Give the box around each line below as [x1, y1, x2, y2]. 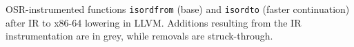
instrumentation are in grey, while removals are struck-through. [6, 29, 273, 43]
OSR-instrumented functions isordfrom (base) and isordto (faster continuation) [6, 2, 350, 16]
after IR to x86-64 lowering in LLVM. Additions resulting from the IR [6, 15, 302, 29]
